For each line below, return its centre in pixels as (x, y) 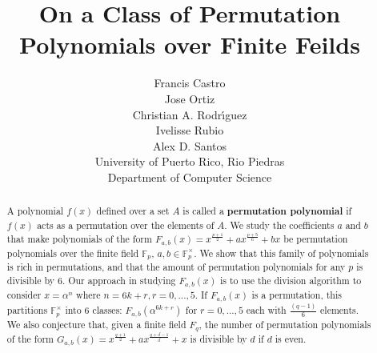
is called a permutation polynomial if (267, 211)
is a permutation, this (297, 295)
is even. (291, 338)
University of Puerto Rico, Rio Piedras (190, 161)
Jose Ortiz (190, 98)
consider (24, 295)
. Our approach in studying (119, 281)
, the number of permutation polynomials (285, 324)
